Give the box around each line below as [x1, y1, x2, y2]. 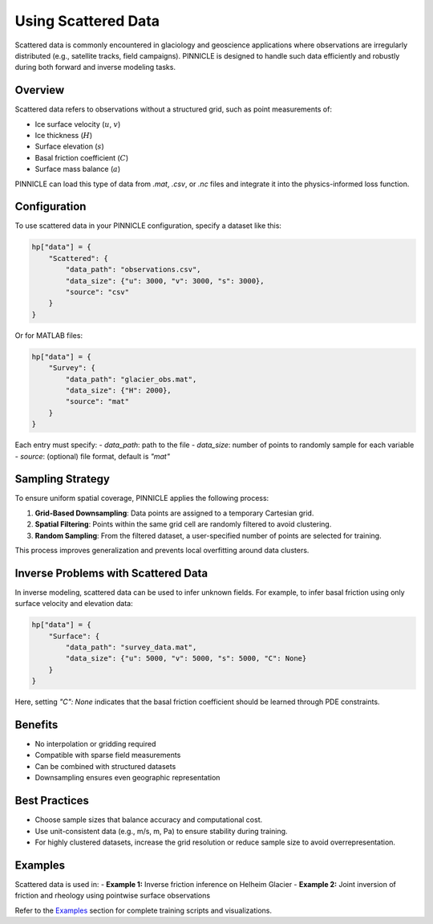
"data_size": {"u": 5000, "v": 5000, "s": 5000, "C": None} [65, 654, 307, 663]
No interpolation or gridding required [34, 739, 156, 749]
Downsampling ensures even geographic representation [34, 773, 221, 783]
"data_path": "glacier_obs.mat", [65, 374, 197, 384]
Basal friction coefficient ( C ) [34, 153, 128, 162]
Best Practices [14, 794, 90, 808]
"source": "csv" [65, 287, 130, 297]
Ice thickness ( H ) [34, 131, 93, 140]
